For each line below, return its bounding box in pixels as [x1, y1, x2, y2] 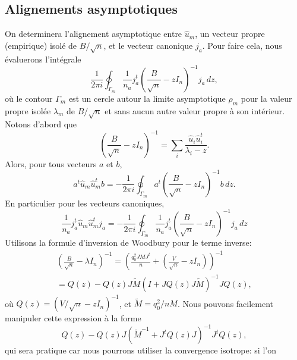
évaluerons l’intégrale [5, 52, 81, 65]
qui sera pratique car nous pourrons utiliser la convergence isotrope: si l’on [5, 344, 276, 356]
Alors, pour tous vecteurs [5, 157, 97, 170]
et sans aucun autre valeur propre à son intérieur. [105, 104, 285, 117]
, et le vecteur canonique [103, 39, 193, 51]
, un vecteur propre [195, 27, 265, 40]
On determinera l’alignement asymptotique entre [5, 27, 182, 40]
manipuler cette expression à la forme [5, 312, 141, 324]
